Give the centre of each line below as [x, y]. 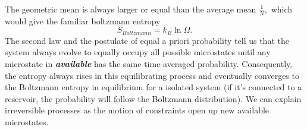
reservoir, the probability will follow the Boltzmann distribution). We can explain [153, 98]
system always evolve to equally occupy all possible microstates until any [138, 52]
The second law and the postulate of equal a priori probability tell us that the [147, 40]
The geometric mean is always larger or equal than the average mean [131, 9]
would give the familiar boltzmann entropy [83, 20]
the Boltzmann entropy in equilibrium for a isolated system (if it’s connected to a [153, 87]
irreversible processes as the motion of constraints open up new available [137, 110]
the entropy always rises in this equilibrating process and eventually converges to [152, 75]
